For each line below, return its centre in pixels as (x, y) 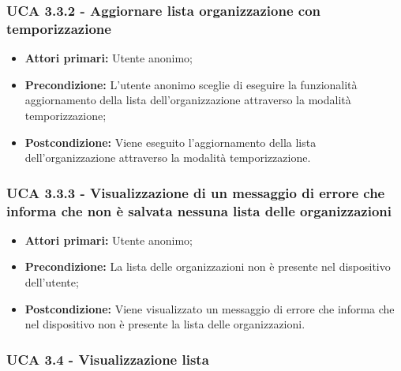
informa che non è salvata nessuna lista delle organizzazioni (199, 210)
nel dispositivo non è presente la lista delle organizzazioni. (165, 324)
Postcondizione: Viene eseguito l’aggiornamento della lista (171, 142)
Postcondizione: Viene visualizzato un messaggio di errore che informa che (210, 308)
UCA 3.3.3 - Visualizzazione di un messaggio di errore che (196, 192)
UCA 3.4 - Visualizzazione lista (108, 359)
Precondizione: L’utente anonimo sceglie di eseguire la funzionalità (191, 84)
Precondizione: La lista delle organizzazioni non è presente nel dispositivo (208, 266)
